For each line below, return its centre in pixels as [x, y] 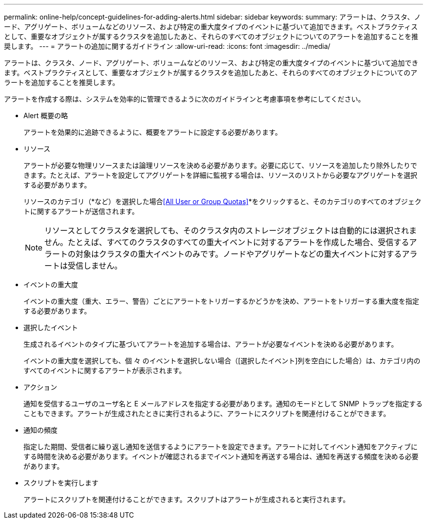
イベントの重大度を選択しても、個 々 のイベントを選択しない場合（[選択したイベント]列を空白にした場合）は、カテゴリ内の [222, 361]
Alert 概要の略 [46, 115]
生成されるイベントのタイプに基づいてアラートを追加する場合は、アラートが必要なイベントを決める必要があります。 [211, 344]
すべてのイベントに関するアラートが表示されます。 [105, 370]
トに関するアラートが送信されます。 [81, 211]
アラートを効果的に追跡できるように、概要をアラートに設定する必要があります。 [153, 132]
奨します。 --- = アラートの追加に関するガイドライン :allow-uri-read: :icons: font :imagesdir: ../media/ [167, 46]
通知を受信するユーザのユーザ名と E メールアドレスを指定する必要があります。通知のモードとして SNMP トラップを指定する [223, 404]
